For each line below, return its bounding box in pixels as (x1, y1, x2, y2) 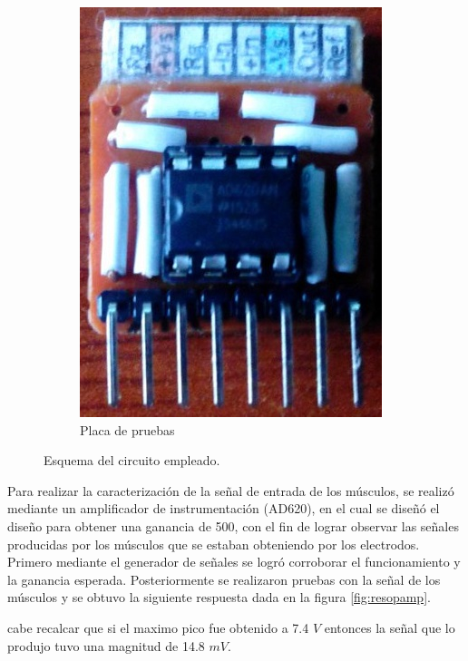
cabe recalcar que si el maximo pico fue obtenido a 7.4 (7, 617, 309, 637)
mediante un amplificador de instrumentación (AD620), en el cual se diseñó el (7, 499, 440, 518)
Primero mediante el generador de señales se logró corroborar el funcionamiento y (7, 552, 461, 571)
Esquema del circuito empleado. (44, 451, 220, 470)
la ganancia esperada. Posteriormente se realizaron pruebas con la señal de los (7, 569, 441, 588)
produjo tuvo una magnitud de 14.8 (7, 636, 205, 655)
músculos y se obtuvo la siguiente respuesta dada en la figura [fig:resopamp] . (7, 588, 431, 607)
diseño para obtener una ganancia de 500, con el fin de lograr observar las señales (7, 516, 459, 535)
